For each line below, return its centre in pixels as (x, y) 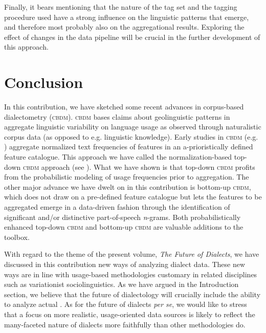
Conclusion (44, 82)
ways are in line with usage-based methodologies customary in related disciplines (131, 274)
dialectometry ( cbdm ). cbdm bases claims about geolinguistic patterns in (117, 116)
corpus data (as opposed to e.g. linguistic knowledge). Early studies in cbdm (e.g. (131, 136)
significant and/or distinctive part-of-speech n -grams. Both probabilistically (123, 217)
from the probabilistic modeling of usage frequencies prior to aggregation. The (127, 177)
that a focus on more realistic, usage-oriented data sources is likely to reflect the (130, 314)
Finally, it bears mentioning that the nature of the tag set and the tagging (121, 7)
